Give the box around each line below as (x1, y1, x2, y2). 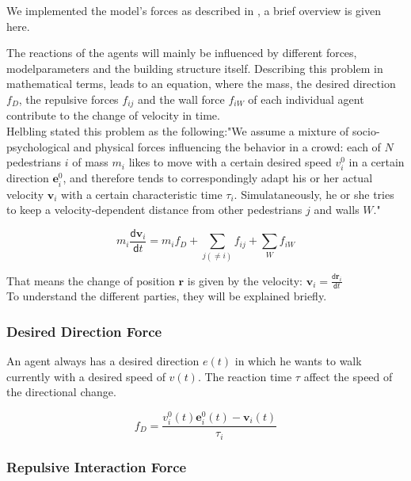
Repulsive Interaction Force (6, 456, 187, 476)
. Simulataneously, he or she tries (234, 185, 394, 202)
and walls (314, 201, 360, 218)
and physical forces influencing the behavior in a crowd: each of (73, 138, 381, 155)
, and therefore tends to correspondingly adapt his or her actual (63, 170, 373, 186)
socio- (352, 123, 380, 139)
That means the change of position (6, 272, 175, 288)
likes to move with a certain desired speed (128, 154, 332, 170)
